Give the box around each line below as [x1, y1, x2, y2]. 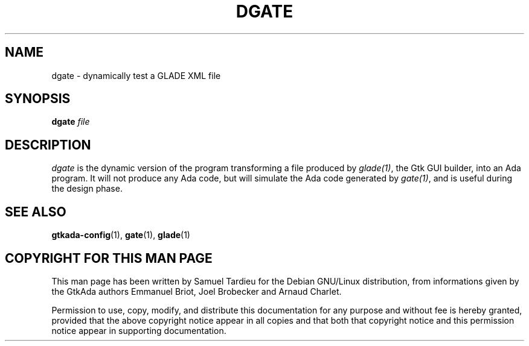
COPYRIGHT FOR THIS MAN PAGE [5, 250, 213, 266]
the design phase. [51, 183, 123, 194]
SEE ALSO [5, 204, 66, 219]
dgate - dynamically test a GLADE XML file [51, 70, 221, 81]
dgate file [51, 116, 90, 127]
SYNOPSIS [5, 91, 71, 107]
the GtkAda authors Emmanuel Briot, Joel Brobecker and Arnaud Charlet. [51, 286, 342, 297]
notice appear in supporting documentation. [51, 325, 226, 336]
